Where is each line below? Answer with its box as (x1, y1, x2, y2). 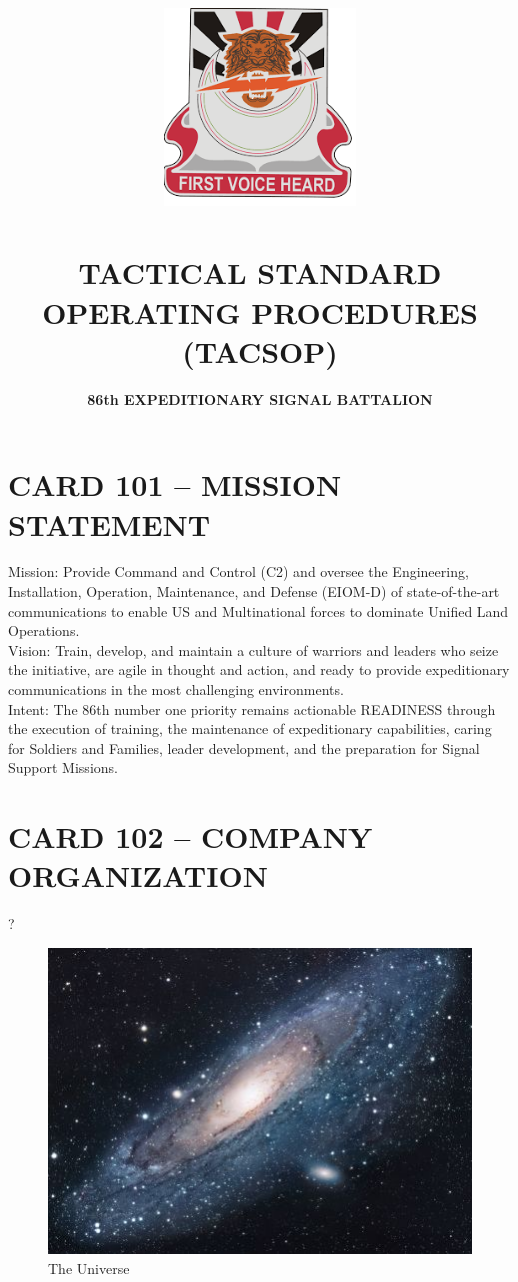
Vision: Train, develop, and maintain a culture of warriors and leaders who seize (8, 639, 499, 660)
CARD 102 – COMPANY (8, 816, 373, 857)
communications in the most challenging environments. (8, 679, 344, 700)
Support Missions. (8, 757, 118, 778)
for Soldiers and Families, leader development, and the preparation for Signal (8, 737, 480, 758)
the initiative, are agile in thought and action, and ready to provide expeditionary (8, 659, 510, 680)
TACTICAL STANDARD (78, 252, 442, 293)
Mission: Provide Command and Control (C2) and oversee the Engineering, (8, 561, 469, 582)
